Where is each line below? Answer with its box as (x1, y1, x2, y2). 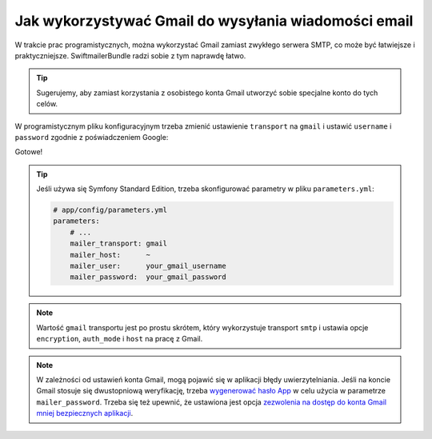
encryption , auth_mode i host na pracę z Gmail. (36, 334, 203, 344)
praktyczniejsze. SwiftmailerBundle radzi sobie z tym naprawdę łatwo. (14, 50, 246, 60)
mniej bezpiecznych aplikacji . (36, 409, 134, 418)
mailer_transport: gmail (70, 239, 168, 248)
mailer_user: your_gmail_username (70, 261, 227, 270)
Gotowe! (14, 147, 43, 157)
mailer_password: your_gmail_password (70, 273, 227, 281)
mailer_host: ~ (70, 250, 151, 259)
